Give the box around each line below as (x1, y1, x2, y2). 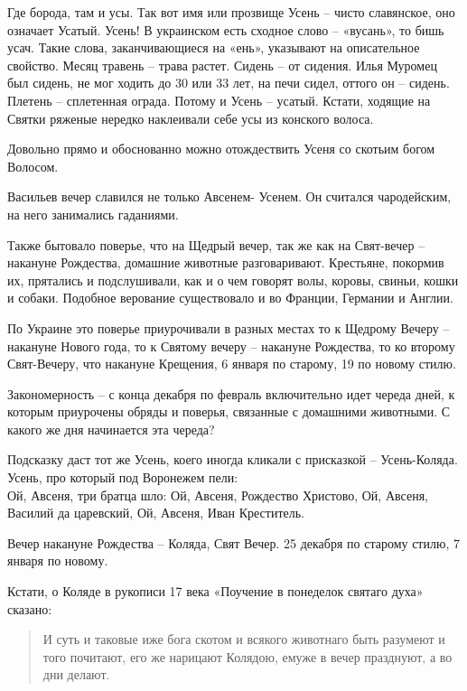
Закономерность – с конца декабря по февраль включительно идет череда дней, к (7, 384, 455, 403)
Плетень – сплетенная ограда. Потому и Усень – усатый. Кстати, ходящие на (7, 90, 431, 109)
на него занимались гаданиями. (7, 204, 179, 223)
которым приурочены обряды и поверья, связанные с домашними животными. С (7, 402, 451, 421)
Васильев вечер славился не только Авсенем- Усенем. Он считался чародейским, (7, 187, 452, 206)
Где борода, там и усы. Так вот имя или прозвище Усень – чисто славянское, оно (7, 3, 455, 21)
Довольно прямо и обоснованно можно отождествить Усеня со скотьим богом (7, 139, 435, 158)
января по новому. (7, 551, 108, 570)
